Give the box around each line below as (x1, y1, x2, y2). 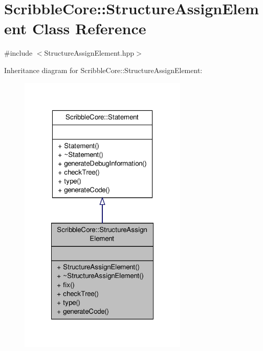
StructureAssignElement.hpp (44, 48, 135, 58)
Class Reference (32, 18, 146, 39)
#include (4, 48, 33, 58)
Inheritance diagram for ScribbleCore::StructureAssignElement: (4, 64, 203, 75)
